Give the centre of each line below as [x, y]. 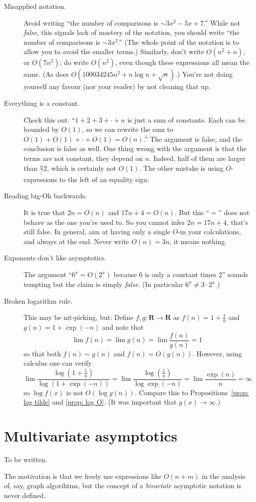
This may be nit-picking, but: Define [79, 317]
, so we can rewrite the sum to [128, 129]
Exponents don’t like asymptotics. [55, 258]
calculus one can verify [58, 363]
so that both [42, 353]
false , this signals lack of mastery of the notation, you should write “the [132, 32]
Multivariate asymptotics [91, 436]
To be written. [26, 459]
